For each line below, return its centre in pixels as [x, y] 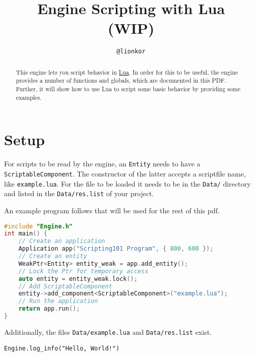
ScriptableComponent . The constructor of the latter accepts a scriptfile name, [125, 173]
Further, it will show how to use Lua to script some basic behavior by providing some [128, 89]
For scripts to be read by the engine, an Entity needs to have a [102, 164]
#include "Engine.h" [39, 226]
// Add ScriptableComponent [65, 286]
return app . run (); [49, 309]
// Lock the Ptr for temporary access [83, 271]
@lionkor [131, 52]
